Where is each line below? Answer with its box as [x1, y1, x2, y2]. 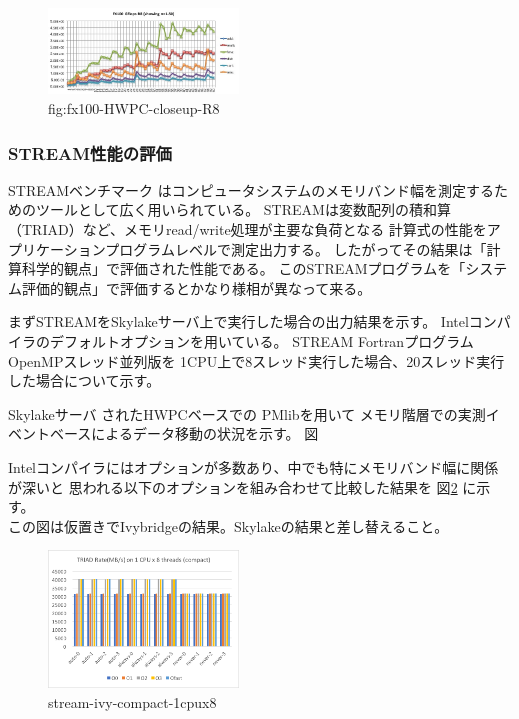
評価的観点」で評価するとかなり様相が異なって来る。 [21, 277, 372, 298]
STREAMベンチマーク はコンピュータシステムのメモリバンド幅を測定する [8, 179, 495, 200]
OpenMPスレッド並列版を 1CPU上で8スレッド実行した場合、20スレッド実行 [8, 350, 505, 371]
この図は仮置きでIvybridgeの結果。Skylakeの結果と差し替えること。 [8, 515, 449, 536]
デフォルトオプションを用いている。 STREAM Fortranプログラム [49, 330, 474, 351]
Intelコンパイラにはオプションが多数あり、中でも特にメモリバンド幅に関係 [8, 456, 499, 477]
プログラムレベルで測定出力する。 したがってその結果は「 [105, 238, 487, 259]
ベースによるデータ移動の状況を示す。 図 [49, 423, 319, 444]
